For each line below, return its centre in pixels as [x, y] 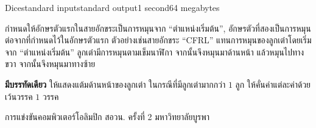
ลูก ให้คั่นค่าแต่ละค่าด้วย [273, 84]
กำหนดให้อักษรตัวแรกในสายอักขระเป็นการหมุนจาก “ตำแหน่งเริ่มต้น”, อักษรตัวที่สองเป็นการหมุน [158, 28]
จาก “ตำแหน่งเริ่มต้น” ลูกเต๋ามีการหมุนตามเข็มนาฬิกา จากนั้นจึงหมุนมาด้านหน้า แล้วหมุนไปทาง [155, 52]
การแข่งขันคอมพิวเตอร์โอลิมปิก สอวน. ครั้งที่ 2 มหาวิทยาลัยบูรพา [107, 117]
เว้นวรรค [19, 96]
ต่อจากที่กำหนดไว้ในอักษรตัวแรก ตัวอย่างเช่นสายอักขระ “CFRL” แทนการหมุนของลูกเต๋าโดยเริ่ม [158, 40]
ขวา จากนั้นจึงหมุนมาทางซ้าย [50, 64]
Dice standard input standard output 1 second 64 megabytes [112, 7]
